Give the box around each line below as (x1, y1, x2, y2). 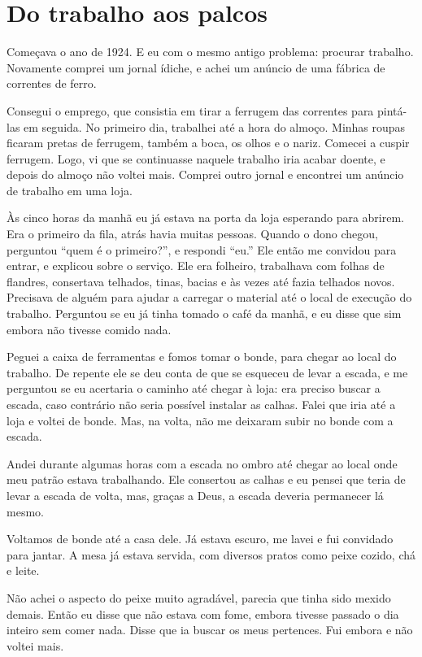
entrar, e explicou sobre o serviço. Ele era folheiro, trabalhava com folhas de (7, 257, 385, 274)
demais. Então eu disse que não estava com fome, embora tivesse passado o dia (7, 605, 399, 622)
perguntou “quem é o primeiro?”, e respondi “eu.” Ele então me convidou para (7, 241, 397, 258)
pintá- (377, 102, 407, 119)
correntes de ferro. (7, 75, 97, 92)
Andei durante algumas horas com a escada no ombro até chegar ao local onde (7, 455, 398, 472)
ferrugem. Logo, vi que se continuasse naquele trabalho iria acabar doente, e (7, 150, 385, 167)
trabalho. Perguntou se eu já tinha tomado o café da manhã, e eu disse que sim (7, 305, 402, 322)
